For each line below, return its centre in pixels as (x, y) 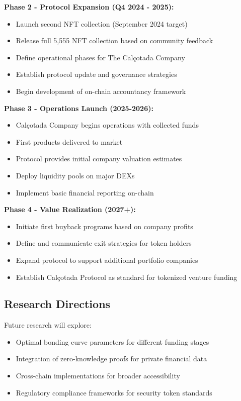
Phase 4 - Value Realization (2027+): (70, 209)
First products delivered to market (69, 141)
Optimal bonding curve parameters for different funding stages (112, 341)
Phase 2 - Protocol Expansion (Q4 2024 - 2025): (89, 7)
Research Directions (57, 304)
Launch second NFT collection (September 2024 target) (102, 23)
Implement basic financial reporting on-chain (85, 192)
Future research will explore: (48, 325)
